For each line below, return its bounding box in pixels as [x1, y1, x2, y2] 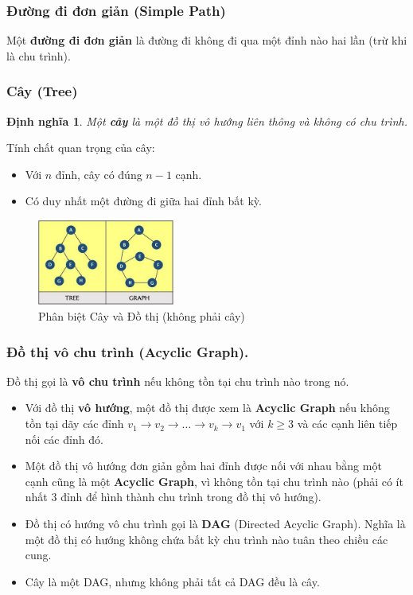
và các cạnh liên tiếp [297, 415, 398, 432]
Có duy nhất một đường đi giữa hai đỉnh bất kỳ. [25, 192, 262, 209]
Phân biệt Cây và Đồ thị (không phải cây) [38, 308, 245, 325]
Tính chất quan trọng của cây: [6, 139, 155, 156]
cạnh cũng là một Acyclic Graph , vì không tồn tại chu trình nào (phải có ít [25, 472, 403, 489]
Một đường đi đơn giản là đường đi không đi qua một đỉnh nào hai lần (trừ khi [6, 32, 407, 49]
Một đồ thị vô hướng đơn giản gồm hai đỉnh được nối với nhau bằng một [25, 457, 382, 474]
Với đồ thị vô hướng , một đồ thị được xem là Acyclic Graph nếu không [25, 399, 390, 416]
